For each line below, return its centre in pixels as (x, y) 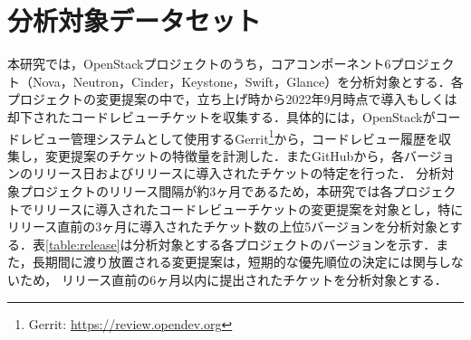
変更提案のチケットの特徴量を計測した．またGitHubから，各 (224, 155)
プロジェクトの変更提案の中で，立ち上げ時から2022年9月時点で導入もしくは (232, 99)
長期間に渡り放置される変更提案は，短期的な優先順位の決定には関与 (235, 262)
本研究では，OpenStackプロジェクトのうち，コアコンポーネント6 (199, 64)
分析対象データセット (135, 20)
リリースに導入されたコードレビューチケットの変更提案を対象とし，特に (248, 208)
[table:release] (83, 244)
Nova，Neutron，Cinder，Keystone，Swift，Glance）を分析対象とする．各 (248, 81)
